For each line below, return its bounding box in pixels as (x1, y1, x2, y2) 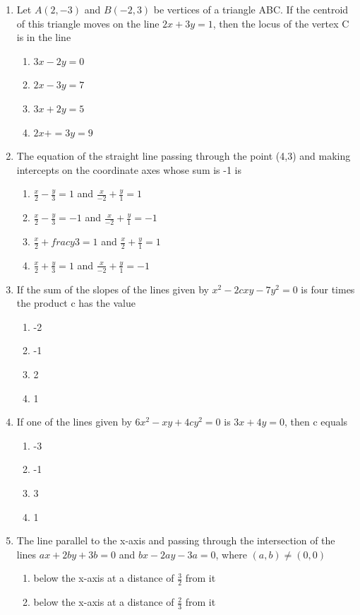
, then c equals (284, 414, 348, 429)
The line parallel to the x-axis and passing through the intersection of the (16, 533, 335, 548)
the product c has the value (16, 295, 136, 310)
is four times (301, 281, 355, 296)
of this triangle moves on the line (16, 16, 160, 30)
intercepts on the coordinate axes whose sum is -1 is (16, 162, 242, 177)
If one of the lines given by (16, 414, 132, 429)
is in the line (16, 30, 71, 45)
